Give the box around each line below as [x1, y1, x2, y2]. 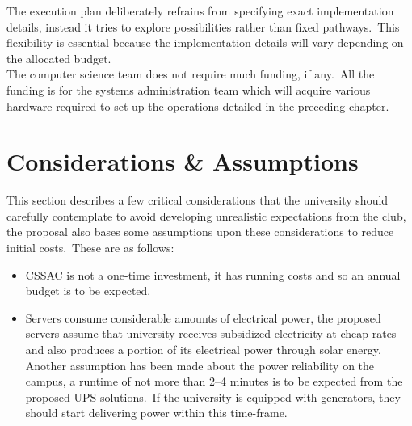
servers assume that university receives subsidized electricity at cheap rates [25, 325, 397, 342]
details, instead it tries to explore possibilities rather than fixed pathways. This [6, 18, 400, 35]
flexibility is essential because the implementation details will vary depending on [6, 34, 404, 51]
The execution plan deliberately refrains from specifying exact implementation [6, 2, 394, 19]
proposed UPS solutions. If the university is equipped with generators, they [25, 388, 401, 405]
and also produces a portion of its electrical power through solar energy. [25, 341, 381, 358]
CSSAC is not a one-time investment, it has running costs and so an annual [25, 266, 401, 283]
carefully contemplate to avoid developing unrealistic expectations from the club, [6, 207, 406, 224]
